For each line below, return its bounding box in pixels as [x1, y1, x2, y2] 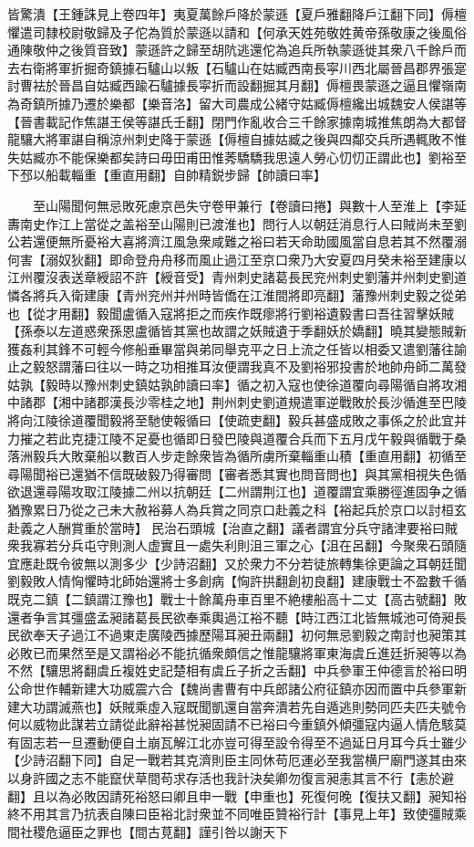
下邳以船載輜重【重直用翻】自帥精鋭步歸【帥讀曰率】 [7, 165, 326, 184]
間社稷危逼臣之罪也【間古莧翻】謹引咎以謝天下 [7, 821, 288, 841]
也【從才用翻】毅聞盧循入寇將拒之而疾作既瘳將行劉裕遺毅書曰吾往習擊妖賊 [7, 303, 454, 322]
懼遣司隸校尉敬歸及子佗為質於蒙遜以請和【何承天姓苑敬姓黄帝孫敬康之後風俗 [7, 22, 467, 41]
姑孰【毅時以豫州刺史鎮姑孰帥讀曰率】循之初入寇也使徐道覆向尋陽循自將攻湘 [7, 374, 467, 393]
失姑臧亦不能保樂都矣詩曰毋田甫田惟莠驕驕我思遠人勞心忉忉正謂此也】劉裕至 [7, 147, 467, 166]
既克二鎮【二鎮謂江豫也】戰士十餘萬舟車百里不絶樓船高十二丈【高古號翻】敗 [7, 590, 467, 608]
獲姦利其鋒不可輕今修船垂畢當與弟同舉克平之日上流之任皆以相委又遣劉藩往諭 [7, 339, 467, 358]
